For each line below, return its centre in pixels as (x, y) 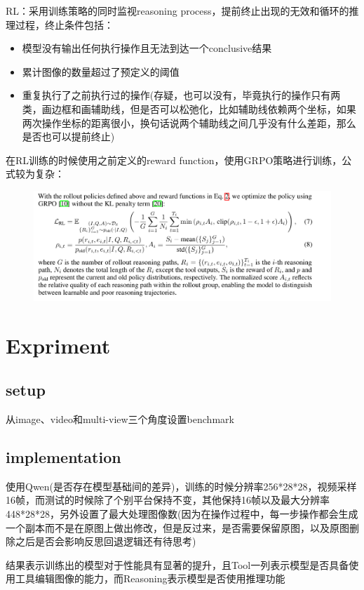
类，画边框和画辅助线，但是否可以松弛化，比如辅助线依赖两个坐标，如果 (189, 108)
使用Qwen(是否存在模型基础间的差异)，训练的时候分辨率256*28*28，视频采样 (181, 486)
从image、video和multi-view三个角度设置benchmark (120, 419)
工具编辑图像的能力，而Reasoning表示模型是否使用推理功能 (150, 578)
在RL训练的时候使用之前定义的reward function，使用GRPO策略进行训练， (174, 160)
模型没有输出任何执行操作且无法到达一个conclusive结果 (147, 48)
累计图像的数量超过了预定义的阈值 (101, 71)
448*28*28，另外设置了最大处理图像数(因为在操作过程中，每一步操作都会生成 (182, 514)
